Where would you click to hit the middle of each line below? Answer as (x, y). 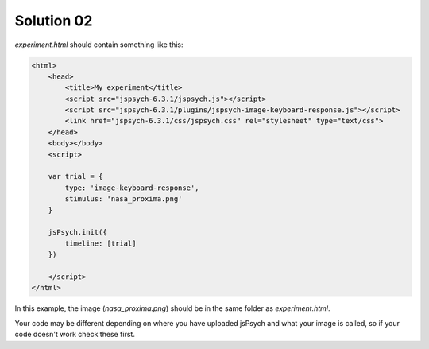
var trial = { (75, 176)
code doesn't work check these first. (75, 335)
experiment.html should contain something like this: (99, 45)
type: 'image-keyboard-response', (132, 188)
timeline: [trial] (100, 243)
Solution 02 (54, 21)
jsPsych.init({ (77, 232)
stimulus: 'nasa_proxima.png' (124, 199)
